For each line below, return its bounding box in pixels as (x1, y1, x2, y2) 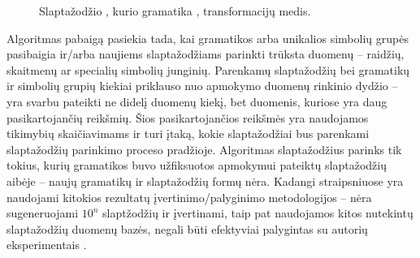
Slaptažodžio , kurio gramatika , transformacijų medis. (39, 2, 311, 19)
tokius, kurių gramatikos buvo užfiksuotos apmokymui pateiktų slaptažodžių (6, 157, 387, 174)
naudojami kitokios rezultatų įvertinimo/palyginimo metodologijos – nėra (6, 188, 372, 205)
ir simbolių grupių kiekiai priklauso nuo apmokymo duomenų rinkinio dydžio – (6, 77, 398, 94)
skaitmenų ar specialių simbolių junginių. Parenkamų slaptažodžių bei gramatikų (6, 61, 410, 78)
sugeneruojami (6, 204, 79, 221)
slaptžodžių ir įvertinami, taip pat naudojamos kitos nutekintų (102, 204, 414, 221)
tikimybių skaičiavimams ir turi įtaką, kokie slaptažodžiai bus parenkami (6, 125, 370, 142)
